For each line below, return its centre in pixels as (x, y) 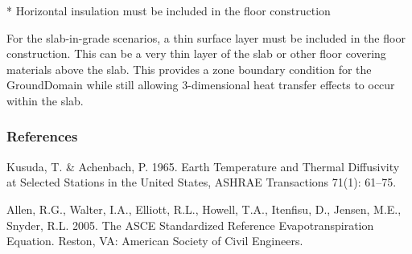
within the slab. (45, 100)
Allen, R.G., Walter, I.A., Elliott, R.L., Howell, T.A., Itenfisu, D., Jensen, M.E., (204, 209)
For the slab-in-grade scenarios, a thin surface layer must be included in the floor (206, 37)
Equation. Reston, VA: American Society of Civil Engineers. (155, 241)
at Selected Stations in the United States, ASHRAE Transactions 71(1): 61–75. (202, 182)
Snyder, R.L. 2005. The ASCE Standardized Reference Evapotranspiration (190, 225)
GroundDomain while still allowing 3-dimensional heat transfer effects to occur (201, 85)
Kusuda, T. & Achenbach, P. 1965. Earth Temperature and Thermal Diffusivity (203, 166)
